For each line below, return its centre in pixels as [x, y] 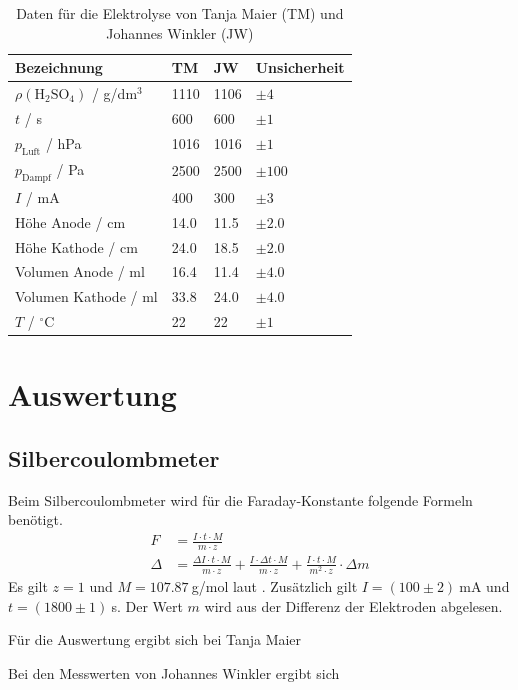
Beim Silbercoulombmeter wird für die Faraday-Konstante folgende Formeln [240, 499]
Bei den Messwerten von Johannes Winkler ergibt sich [174, 672]
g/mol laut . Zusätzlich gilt [274, 585]
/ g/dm [114, 93]
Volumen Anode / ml [80, 271]
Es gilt [28, 585]
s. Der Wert [147, 605]
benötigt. [35, 519]
